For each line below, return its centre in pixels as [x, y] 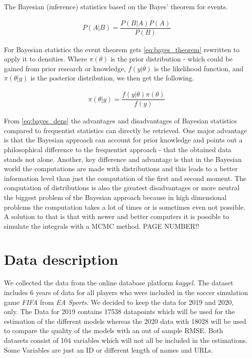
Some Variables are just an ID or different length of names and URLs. [109, 349]
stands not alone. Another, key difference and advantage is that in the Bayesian [123, 159]
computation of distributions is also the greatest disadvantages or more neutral [122, 188]
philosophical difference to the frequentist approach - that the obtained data [118, 149]
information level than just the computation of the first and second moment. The [125, 178]
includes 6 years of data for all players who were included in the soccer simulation [126, 292]
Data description [61, 259]
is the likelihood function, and [199, 68]
